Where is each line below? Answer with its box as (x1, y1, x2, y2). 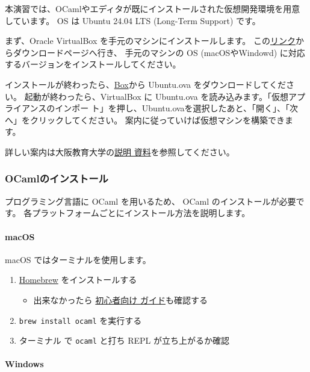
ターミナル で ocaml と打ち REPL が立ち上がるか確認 (19, 334, 230, 347)
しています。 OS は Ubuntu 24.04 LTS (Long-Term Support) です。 (5, 14, 261, 26)
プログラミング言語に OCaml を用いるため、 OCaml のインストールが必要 (5, 194, 296, 207)
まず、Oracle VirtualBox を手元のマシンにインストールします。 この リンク (5, 34, 296, 47)
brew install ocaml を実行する (19, 314, 142, 326)
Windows (5, 358, 44, 370)
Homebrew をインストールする (19, 273, 137, 286)
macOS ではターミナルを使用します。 (5, 253, 151, 265)
